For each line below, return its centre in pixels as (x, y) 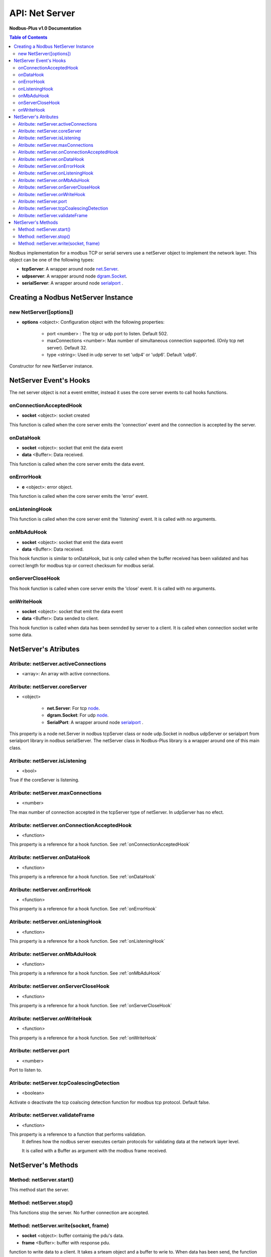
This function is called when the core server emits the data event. (77, 464)
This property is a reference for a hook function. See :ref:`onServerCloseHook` (91, 1006)
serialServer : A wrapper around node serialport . (73, 283)
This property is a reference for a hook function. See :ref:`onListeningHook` (87, 941)
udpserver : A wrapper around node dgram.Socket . (75, 276)
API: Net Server (42, 13)
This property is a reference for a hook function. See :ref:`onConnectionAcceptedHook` (100, 844)
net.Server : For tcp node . (74, 708)
